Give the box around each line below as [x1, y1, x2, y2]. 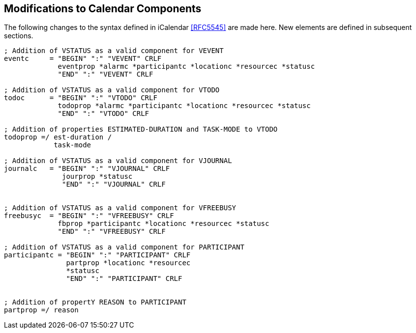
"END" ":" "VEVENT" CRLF [58, 70, 153, 79]
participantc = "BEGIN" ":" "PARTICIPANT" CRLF [4, 251, 191, 259]
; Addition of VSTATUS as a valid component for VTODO [4, 86, 220, 94]
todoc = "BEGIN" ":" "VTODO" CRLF [4, 94, 157, 102]
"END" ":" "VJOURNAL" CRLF [62, 180, 166, 189]
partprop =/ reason [4, 306, 79, 314]
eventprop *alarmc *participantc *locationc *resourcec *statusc [58, 62, 315, 71]
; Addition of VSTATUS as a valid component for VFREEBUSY [4, 204, 237, 212]
